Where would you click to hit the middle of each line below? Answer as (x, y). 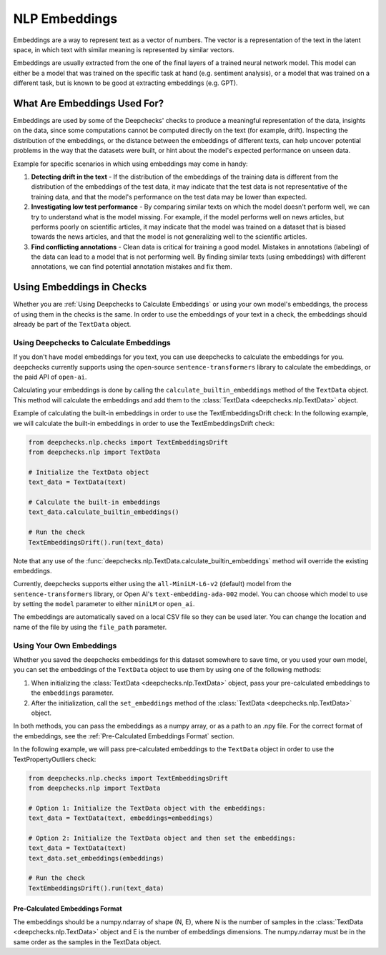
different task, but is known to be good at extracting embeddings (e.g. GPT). (126, 83)
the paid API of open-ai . (50, 377)
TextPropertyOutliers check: (55, 759)
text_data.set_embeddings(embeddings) (96, 858)
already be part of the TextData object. (72, 325)
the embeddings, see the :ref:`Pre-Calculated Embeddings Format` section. (124, 736)
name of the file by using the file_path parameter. (90, 627)
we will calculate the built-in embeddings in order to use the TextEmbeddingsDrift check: (144, 423)
